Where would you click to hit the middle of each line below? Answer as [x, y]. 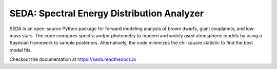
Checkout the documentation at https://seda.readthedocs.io [73, 59]
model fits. [21, 50]
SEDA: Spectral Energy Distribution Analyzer [107, 13]
